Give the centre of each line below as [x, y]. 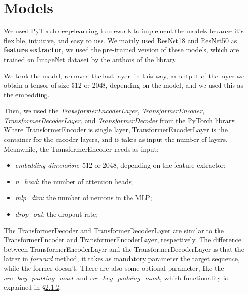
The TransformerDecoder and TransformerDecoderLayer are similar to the [114, 230]
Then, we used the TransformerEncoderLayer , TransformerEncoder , [104, 111]
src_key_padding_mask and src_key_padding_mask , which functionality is [116, 277]
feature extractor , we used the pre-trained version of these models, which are [122, 50]
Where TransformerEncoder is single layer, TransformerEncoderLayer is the [116, 130]
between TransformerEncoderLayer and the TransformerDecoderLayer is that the [124, 249]
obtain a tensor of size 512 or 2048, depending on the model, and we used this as [124, 85]
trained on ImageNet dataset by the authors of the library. [91, 59]
